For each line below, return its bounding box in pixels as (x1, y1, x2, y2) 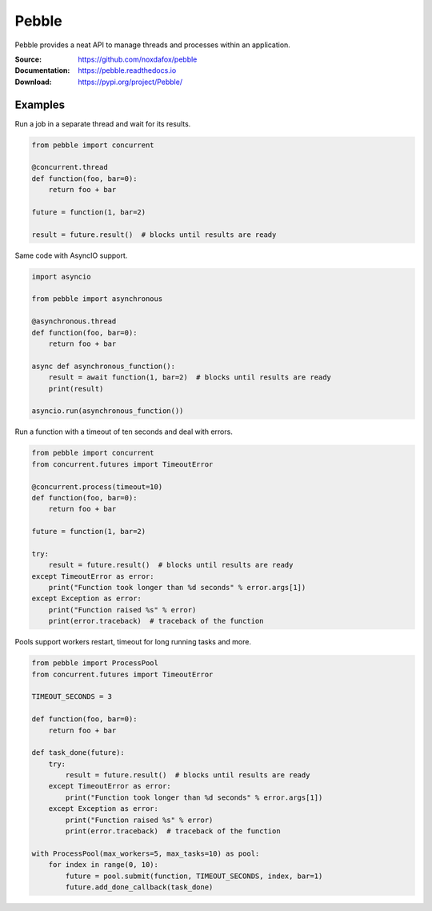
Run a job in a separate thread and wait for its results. (14, 118, 191, 128)
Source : (14, 54, 42, 64)
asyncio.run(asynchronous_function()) (31, 407, 184, 415)
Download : (14, 77, 52, 86)
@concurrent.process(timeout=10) (31, 482, 163, 492)
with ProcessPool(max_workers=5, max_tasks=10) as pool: (31, 849, 260, 858)
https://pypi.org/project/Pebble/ (78, 77, 183, 86)
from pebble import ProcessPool (31, 659, 159, 668)
